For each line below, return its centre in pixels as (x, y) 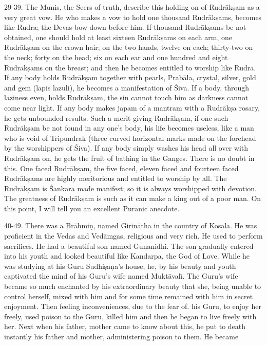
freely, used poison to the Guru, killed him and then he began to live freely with (130, 316)
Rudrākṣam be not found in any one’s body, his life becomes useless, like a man (129, 128)
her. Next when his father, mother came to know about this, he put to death (125, 326)
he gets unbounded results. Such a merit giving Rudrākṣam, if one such (116, 117)
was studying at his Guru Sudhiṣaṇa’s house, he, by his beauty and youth (120, 266)
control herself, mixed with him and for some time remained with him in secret (129, 296)
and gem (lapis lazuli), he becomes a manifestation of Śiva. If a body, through (127, 87)
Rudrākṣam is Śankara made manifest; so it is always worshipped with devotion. (131, 188)
